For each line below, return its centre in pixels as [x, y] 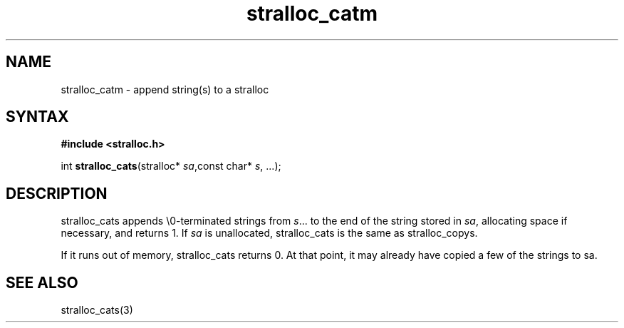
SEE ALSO [42, 282]
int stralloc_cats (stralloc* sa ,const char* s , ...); [171, 166]
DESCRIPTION [57, 193]
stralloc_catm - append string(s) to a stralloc [165, 89]
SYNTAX [37, 117]
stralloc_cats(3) [97, 310]
